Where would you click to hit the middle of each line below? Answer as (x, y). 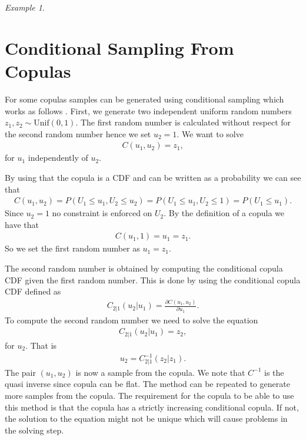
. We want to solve (210, 133)
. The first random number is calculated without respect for (183, 122)
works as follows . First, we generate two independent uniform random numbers (148, 110)
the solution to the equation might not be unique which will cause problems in (146, 419)
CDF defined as (33, 291)
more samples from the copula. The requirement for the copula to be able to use (149, 395)
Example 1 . (25, 7)
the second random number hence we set (78, 133)
